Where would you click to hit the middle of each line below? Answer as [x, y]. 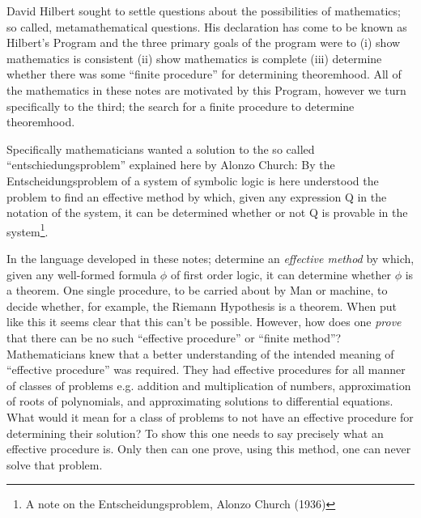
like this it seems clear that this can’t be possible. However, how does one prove [204, 322]
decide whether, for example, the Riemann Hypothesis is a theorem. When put [202, 306]
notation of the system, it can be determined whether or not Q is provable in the [207, 212]
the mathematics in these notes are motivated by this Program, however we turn [206, 89]
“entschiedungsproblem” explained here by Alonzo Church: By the [171, 165]
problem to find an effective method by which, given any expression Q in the [197, 196]
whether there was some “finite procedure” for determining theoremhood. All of [204, 74]
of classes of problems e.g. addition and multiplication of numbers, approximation [209, 385]
